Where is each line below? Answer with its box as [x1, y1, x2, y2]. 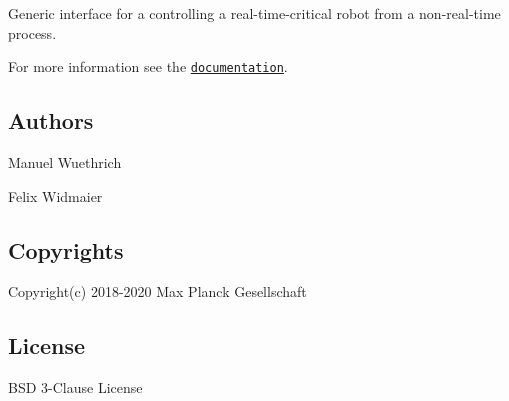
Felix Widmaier [8, 185, 103, 206]
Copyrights [8, 234, 124, 265]
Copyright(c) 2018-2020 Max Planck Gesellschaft [8, 281, 307, 302]
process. [8, 22, 57, 43]
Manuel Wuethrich [8, 152, 122, 173]
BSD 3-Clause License [8, 377, 143, 398]
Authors [8, 105, 94, 136]
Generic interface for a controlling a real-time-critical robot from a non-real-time [8, 3, 501, 23]
